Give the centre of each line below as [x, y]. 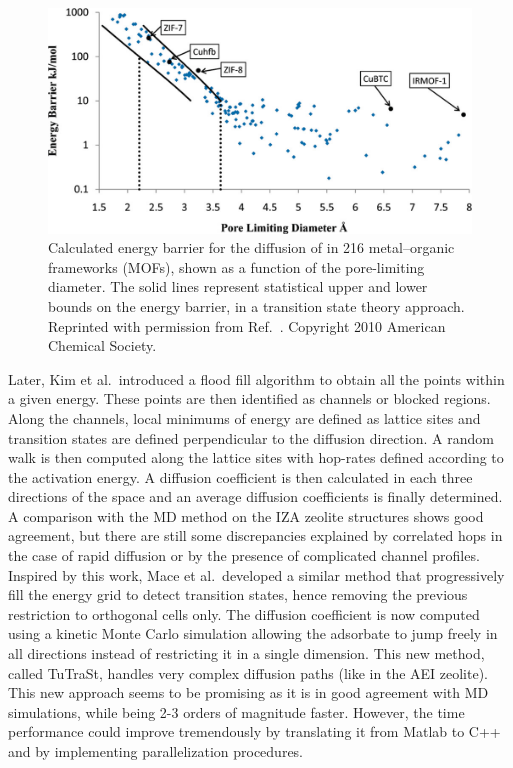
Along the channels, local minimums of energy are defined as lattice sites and [244, 417]
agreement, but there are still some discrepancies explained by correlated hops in [255, 535]
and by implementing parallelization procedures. [156, 751]
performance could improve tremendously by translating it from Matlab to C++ [254, 731]
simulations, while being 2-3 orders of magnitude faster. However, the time [236, 711]
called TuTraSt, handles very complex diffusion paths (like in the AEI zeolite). [248, 672]
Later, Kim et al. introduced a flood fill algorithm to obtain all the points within [256, 378]
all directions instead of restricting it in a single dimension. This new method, [246, 653]
